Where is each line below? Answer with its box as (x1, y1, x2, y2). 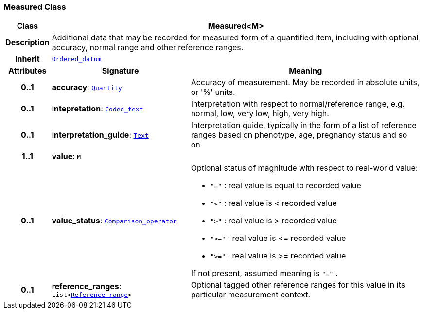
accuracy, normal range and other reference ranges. (52, 42, 244, 53)
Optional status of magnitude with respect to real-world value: (191, 163, 418, 173)
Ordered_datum (52, 55, 102, 63)
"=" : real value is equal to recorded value (210, 181, 361, 191)
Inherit (15, 54, 40, 64)
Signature (102, 66, 139, 76)
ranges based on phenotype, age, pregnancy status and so (191, 130, 407, 140)
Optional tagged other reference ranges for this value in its (191, 280, 405, 290)
